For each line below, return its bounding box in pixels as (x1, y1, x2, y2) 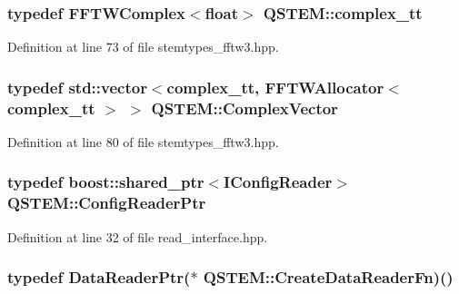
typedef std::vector (7, 75, 147, 98)
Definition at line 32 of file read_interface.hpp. (7, 227, 268, 246)
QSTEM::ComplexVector (151, 96, 338, 119)
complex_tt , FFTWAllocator (166, 75, 384, 98)
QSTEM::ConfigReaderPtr (7, 191, 206, 214)
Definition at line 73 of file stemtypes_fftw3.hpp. (7, 37, 279, 56)
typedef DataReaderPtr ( (7, 266, 191, 289)
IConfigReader (224, 171, 333, 193)
